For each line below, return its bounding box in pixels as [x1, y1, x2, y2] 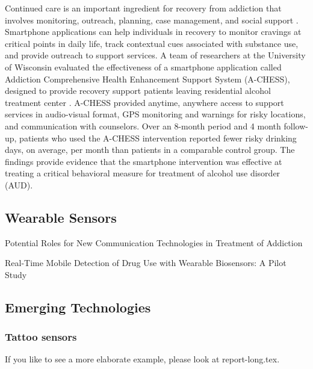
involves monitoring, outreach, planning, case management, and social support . [5, 13, 299, 26]
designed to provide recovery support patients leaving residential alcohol [5, 84, 271, 97]
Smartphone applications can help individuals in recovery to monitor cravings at [5, 25, 302, 38]
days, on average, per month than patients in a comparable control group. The [5, 143, 295, 156]
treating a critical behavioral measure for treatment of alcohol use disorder [5, 167, 280, 179]
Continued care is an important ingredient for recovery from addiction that [5, 2, 282, 14]
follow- [284, 119, 308, 132]
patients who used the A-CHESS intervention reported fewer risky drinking [19, 131, 297, 144]
